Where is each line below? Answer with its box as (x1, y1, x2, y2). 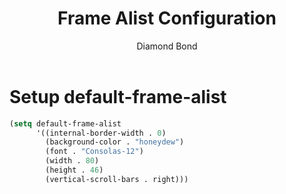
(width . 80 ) (45, 156, 100, 166)
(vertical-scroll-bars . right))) (45, 174, 189, 184)
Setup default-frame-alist (9, 85, 227, 108)
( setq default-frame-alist (9, 118, 122, 129)
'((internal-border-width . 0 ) (35, 128, 167, 138)
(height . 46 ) (45, 165, 104, 176)
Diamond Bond (136, 40, 198, 52)
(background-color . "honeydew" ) (45, 137, 185, 147)
